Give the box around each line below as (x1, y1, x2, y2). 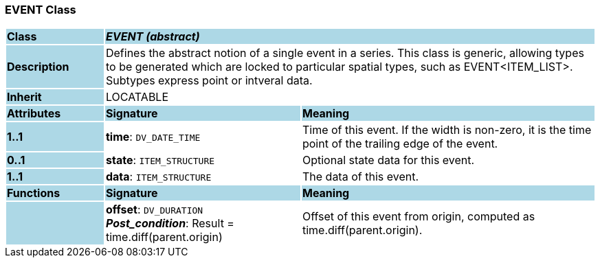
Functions (7, 186, 60, 201)
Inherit (7, 90, 42, 104)
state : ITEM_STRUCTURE (105, 153, 215, 168)
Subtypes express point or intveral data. (105, 73, 313, 88)
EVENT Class (5, 3, 76, 16)
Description (7, 60, 69, 74)
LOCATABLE (105, 90, 169, 104)
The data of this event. (302, 170, 419, 184)
